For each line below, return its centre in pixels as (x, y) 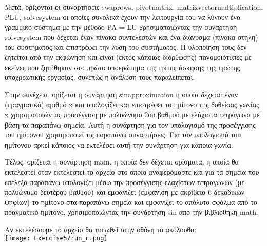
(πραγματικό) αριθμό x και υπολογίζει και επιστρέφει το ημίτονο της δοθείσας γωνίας (132, 104)
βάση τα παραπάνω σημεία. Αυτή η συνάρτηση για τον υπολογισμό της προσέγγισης (130, 124)
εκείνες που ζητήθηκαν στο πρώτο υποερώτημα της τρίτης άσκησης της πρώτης (122, 67)
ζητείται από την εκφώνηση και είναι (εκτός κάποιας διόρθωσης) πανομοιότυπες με (128, 57)
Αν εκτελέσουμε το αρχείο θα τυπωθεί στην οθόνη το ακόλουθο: (101, 229)
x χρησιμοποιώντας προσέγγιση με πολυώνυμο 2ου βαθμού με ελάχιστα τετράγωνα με (132, 114)
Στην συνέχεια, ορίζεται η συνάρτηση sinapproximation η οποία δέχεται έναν (121, 94)
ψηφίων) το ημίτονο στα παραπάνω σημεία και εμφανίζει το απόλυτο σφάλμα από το (131, 202)
